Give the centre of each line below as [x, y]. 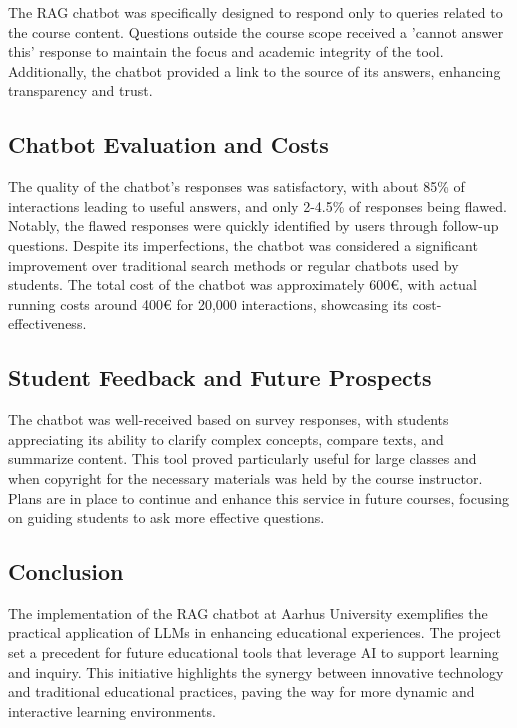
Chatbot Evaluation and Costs [168, 144]
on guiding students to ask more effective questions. [166, 517]
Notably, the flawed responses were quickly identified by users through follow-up [253, 225]
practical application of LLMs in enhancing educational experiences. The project [255, 632]
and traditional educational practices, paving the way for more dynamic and [241, 691]
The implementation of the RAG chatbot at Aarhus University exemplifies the [248, 612]
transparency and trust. [80, 90]
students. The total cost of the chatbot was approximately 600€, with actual [242, 284]
